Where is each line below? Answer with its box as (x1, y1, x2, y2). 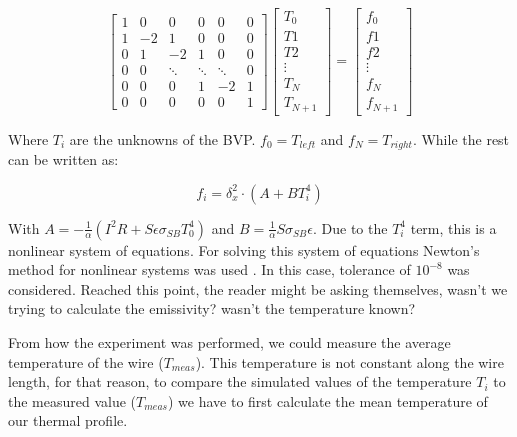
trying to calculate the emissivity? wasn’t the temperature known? (8, 298, 416, 319)
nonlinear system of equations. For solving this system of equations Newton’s (8, 239, 480, 260)
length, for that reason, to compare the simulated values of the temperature (8, 371, 472, 392)
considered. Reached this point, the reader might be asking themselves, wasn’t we (8, 278, 508, 299)
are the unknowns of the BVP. (69, 128, 256, 149)
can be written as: (8, 149, 119, 170)
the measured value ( (8, 390, 137, 411)
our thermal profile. (8, 410, 128, 431)
